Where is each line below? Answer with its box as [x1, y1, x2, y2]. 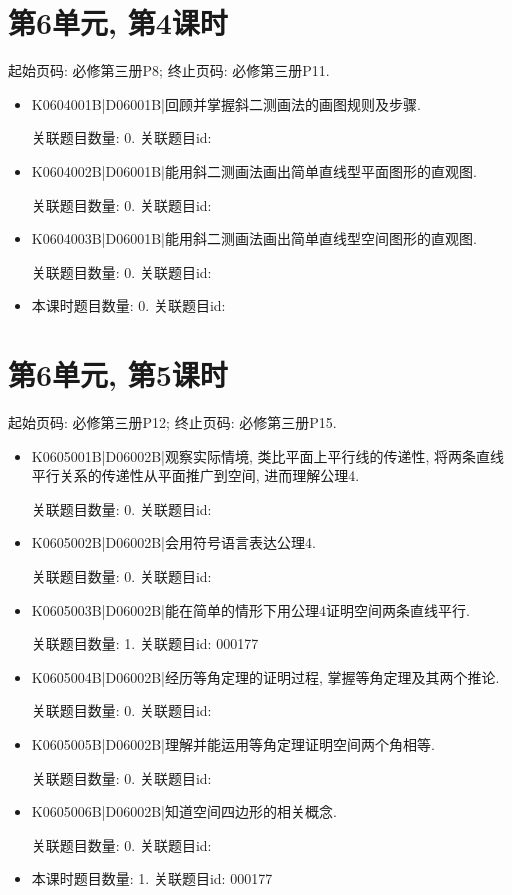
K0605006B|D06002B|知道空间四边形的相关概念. [31, 801, 337, 822]
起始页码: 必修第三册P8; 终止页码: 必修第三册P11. [8, 60, 330, 81]
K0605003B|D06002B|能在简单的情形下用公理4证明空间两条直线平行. [31, 599, 470, 620]
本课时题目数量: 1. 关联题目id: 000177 [31, 868, 273, 889]
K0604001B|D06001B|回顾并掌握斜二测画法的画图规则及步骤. [31, 93, 421, 114]
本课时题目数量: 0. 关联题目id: [31, 295, 226, 316]
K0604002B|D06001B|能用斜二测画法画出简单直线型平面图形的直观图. [31, 160, 477, 181]
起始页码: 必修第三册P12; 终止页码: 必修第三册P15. [8, 412, 337, 432]
